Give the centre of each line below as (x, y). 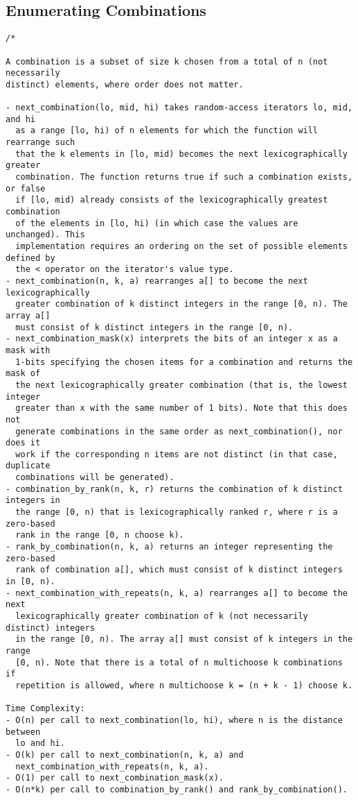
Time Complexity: (45, 709)
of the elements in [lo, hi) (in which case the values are (157, 223)
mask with (28, 350)
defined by (30, 258)
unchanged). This (45, 235)
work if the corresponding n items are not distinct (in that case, (177, 454)
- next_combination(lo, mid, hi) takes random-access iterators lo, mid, (179, 108)
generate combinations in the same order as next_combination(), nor (179, 431)
